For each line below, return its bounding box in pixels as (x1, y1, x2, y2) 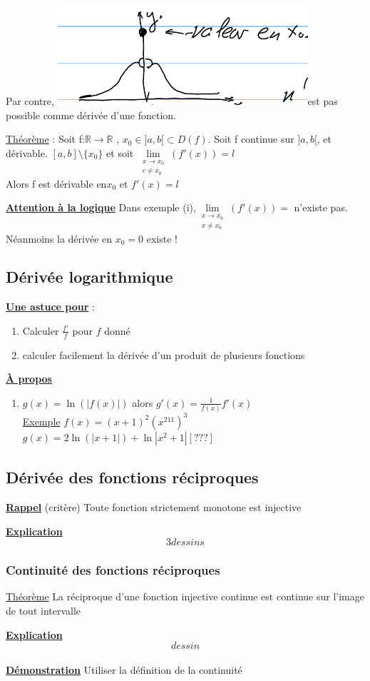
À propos (6, 371, 52, 386)
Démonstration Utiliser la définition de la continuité (6, 662, 242, 677)
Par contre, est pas (6, 94, 338, 108)
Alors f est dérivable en (6, 176, 107, 191)
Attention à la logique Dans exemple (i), (6, 200, 196, 215)
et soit (106, 145, 134, 160)
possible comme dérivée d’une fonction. (6, 107, 176, 122)
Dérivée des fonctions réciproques (6, 466, 259, 488)
